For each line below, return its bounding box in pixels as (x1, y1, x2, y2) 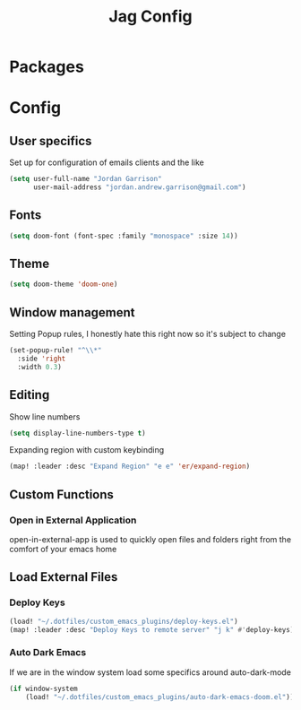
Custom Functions (9, 487, 115, 502)
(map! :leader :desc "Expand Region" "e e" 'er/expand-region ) (9, 462, 251, 472)
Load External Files (9, 569, 118, 584)
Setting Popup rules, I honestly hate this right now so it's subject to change (9, 329, 287, 340)
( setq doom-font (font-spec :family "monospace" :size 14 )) (9, 231, 239, 240)
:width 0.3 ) (17, 362, 63, 371)
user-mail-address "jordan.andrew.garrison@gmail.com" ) (32, 183, 246, 192)
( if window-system (9, 684, 78, 693)
